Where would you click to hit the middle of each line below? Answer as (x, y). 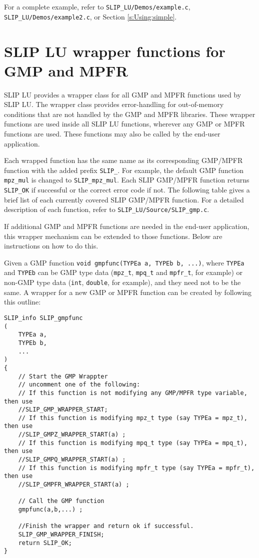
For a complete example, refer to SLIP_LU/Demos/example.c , (97, 6)
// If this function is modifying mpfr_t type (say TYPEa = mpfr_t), (136, 468)
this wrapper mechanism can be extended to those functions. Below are (113, 236)
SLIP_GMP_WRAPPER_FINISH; (61, 534)
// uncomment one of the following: (79, 385)
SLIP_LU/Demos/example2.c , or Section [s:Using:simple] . (90, 16)
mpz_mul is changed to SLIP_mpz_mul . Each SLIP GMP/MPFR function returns (127, 180)
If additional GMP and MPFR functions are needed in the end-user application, (127, 226)
